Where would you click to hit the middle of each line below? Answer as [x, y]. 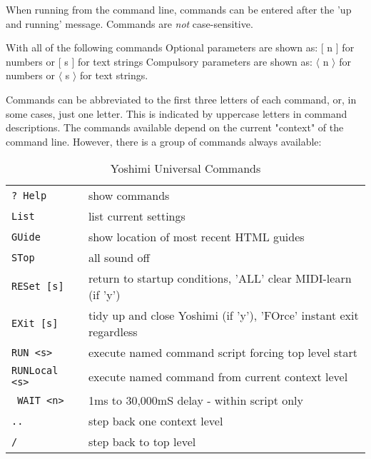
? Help [29, 195]
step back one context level [156, 421]
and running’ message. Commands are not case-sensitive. [129, 23]
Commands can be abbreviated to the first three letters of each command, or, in [181, 99]
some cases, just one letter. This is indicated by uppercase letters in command [177, 113]
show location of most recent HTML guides [196, 237]
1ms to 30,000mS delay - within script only [195, 400]
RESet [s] [38, 287]
